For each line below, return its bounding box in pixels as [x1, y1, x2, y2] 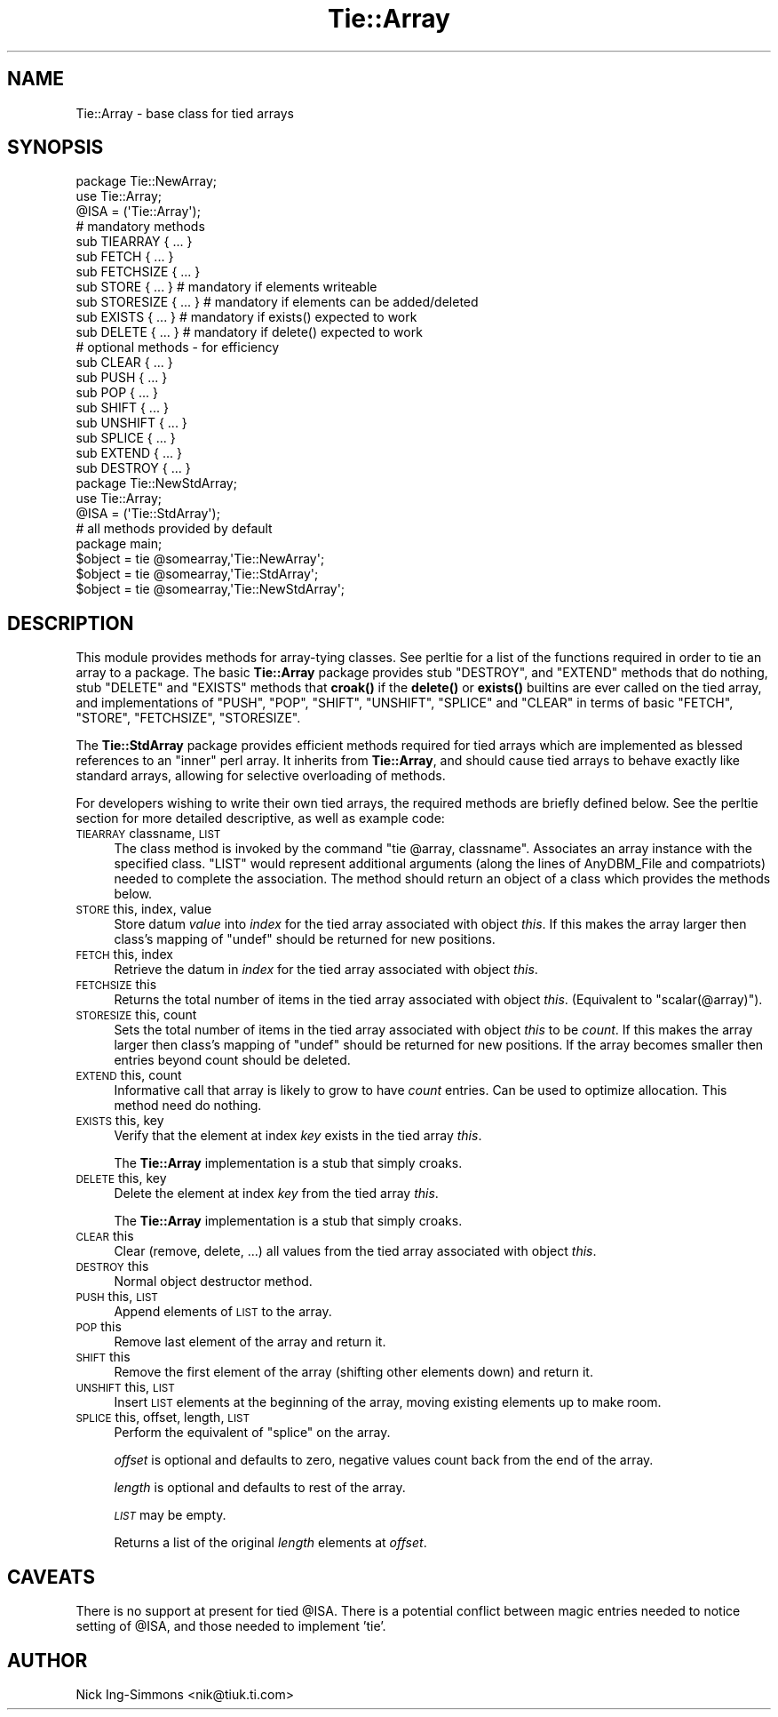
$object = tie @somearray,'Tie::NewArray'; [75, 551, 325, 567]
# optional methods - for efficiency [75, 339, 280, 355]
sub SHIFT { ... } [75, 400, 169, 416]
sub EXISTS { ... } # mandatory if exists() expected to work [75, 309, 417, 325]
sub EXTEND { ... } [75, 445, 182, 461]
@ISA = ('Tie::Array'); [75, 204, 201, 220]
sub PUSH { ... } [75, 370, 168, 386]
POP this [75, 1319, 122, 1335]
